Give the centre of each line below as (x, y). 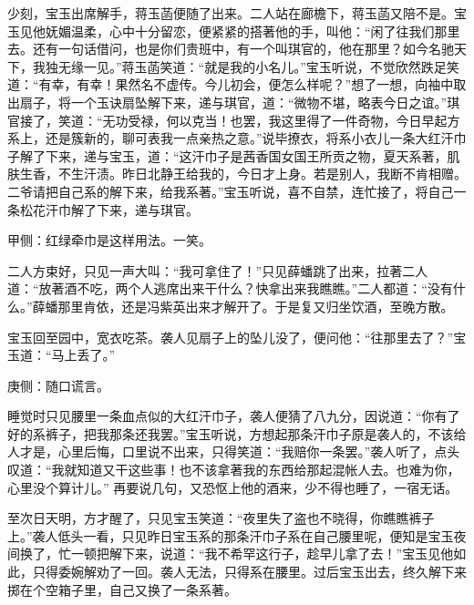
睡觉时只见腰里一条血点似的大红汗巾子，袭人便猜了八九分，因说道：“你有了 (234, 416)
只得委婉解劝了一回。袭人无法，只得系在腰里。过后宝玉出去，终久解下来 (249, 572)
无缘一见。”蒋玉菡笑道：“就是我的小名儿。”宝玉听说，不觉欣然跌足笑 (258, 66)
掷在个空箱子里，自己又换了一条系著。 (122, 589)
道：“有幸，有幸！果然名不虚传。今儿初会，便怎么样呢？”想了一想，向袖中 (231, 84)
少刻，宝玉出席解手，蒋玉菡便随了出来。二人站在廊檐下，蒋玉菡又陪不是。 (231, 13)
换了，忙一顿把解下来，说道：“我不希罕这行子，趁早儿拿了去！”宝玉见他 (237, 554)
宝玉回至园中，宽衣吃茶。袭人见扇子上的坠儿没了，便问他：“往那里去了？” (231, 337)
